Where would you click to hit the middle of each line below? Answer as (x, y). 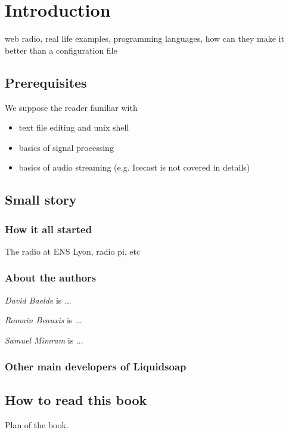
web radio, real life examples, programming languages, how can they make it (144, 38)
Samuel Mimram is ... (44, 340)
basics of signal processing (66, 147)
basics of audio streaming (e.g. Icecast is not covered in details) (134, 167)
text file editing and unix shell (74, 127)
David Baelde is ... (38, 300)
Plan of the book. (37, 424)
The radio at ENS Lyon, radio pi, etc (73, 251)
